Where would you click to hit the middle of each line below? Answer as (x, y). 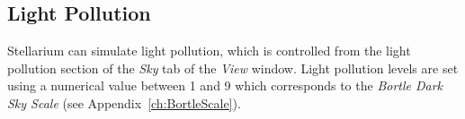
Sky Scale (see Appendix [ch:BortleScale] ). (124, 102)
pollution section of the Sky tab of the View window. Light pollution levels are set (233, 68)
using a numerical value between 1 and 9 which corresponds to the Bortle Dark (225, 85)
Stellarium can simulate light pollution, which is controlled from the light (209, 51)
